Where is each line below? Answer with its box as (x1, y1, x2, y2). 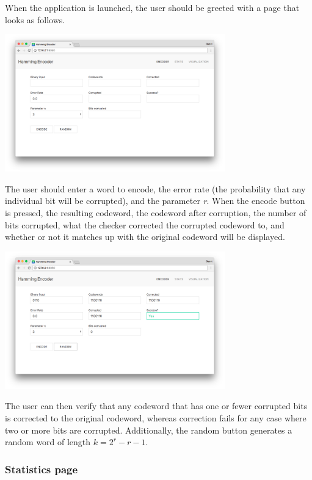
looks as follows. (5, 13, 65, 26)
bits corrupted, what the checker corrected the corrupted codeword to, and (5, 218, 285, 231)
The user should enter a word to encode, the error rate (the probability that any (5, 182, 306, 195)
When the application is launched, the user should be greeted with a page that (5, 1, 300, 13)
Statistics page (5, 461, 78, 476)
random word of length (5, 435, 91, 448)
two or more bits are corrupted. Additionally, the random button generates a (5, 423, 292, 436)
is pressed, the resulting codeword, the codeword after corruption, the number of (5, 206, 307, 219)
